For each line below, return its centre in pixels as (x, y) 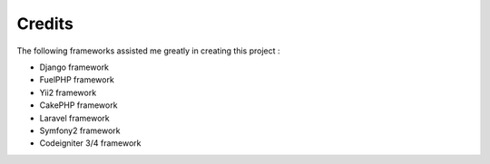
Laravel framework (75, 118)
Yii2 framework (68, 92)
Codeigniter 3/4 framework (90, 143)
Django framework (74, 67)
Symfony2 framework (80, 130)
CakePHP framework (78, 105)
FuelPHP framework (77, 80)
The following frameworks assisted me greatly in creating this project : (148, 51)
